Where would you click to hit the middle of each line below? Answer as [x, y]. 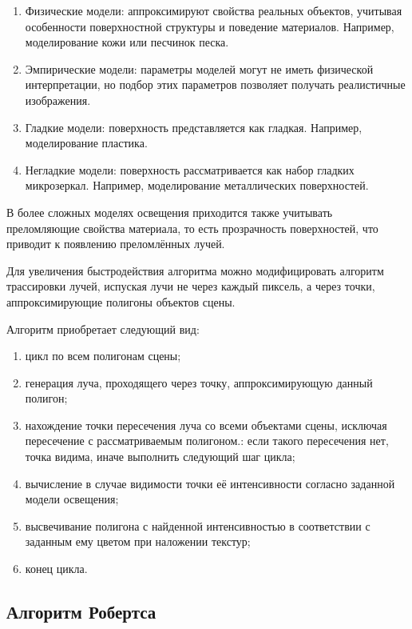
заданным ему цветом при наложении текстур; [138, 541]
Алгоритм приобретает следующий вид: [103, 329]
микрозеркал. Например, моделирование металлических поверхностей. [197, 185]
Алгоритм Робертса [81, 612]
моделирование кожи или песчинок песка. [127, 42]
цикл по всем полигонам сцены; [103, 356]
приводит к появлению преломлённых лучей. [116, 244]
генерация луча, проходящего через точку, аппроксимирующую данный [199, 382]
